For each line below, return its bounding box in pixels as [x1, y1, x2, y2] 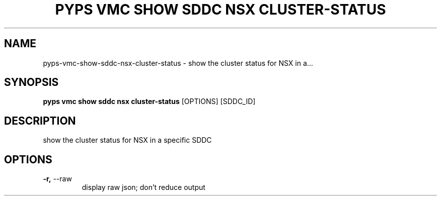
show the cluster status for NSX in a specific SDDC [43, 136, 212, 145]
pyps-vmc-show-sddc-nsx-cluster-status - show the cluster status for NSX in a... [43, 58, 313, 67]
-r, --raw [43, 174, 72, 183]
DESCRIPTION [4, 114, 76, 127]
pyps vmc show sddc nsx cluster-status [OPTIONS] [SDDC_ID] [43, 97, 256, 106]
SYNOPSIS [4, 76, 59, 89]
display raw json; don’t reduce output [82, 183, 205, 192]
